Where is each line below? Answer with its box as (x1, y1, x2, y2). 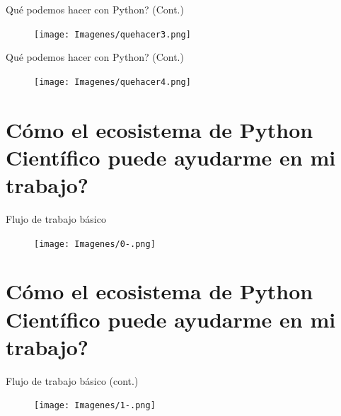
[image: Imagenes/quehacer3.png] (34, 29, 191, 40)
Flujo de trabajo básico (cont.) (6, 373, 139, 388)
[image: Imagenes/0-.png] (34, 238, 156, 249)
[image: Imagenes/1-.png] (34, 400, 156, 411)
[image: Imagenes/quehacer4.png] (34, 76, 191, 87)
